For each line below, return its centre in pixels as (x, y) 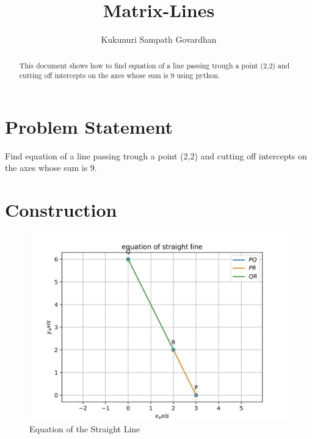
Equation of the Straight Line (85, 429)
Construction (61, 210)
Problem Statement (89, 126)
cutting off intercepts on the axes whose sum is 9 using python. (120, 75)
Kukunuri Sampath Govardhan (159, 39)
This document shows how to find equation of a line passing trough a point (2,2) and (154, 65)
